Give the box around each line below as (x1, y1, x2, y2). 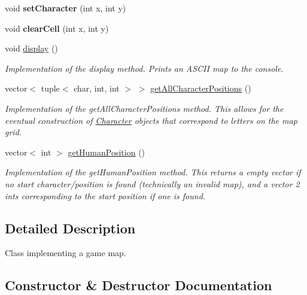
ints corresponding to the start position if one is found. (5, 189, 206, 202)
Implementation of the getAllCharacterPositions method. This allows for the (5, 102, 284, 114)
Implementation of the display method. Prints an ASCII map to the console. (5, 62, 284, 74)
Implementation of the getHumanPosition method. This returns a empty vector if (5, 166, 301, 178)
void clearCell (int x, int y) (5, 22, 109, 34)
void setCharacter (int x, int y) (5, 2, 126, 14)
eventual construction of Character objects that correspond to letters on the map (5, 114, 297, 126)
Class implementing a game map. (5, 247, 126, 259)
